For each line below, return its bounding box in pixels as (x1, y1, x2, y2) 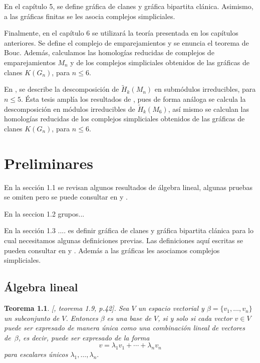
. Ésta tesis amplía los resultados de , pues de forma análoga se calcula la (21, 93, 246, 104)
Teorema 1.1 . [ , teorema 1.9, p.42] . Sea (4, 303, 129, 313)
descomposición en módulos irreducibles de (4, 103, 135, 114)
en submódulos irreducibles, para (154, 84, 256, 94)
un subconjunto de (4, 312, 60, 323)
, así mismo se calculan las (168, 103, 249, 114)
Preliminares (4, 152, 93, 173)
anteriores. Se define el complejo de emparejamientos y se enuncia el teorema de (4, 37, 249, 48)
